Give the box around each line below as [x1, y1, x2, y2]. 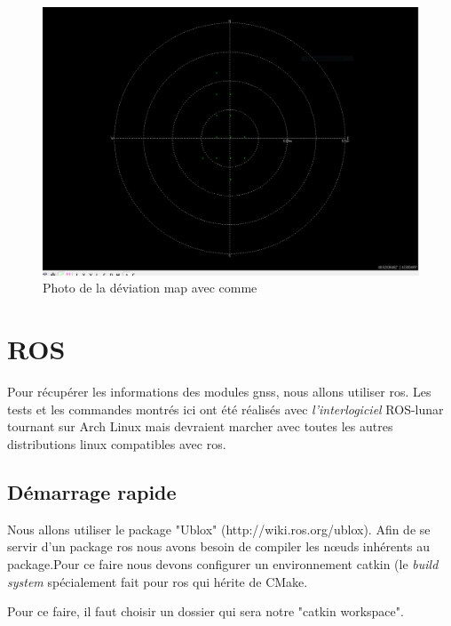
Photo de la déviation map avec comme [43, 278, 257, 297]
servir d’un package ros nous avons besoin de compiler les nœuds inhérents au [7, 537, 431, 556]
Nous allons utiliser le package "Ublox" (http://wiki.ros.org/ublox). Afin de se [7, 519, 431, 538]
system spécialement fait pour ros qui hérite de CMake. [7, 572, 308, 590]
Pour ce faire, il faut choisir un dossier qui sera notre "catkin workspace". [7, 602, 404, 621]
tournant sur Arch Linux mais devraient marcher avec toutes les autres [7, 417, 393, 436]
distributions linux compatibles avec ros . [7, 434, 226, 453]
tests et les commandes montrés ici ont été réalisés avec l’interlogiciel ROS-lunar [7, 399, 444, 418]
